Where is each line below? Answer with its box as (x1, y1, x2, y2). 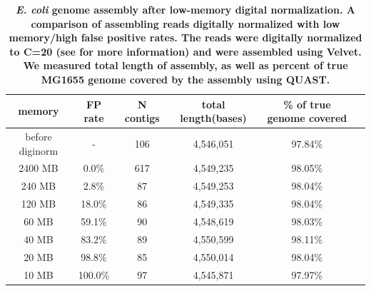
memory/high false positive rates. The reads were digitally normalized (9, 30, 362, 45)
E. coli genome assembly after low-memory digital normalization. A (15, 2, 356, 16)
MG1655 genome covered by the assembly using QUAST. (41, 71, 330, 86)
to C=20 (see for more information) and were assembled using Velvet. (9, 44, 362, 58)
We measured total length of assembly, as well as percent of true (23, 58, 348, 73)
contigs (124, 111, 160, 126)
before (25, 129, 52, 143)
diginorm (19, 143, 59, 158)
